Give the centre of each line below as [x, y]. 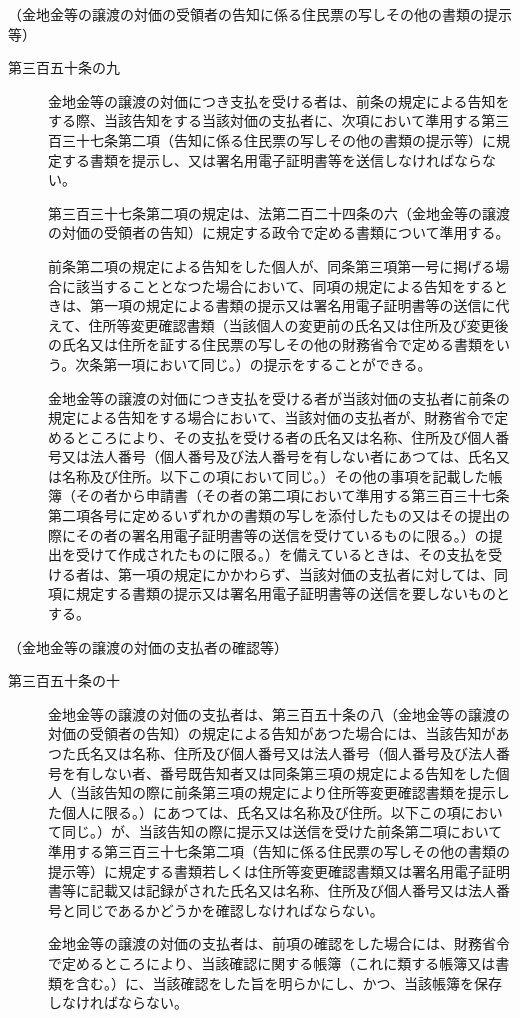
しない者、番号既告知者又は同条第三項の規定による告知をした [292, 772]
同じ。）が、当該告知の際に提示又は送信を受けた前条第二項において [282, 831]
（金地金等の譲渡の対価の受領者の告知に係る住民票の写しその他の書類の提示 [260, 14]
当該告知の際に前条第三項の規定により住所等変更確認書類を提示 [285, 792]
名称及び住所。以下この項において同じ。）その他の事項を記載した [275, 475]
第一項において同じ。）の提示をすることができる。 [267, 363]
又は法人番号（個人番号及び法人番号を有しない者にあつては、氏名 [278, 456]
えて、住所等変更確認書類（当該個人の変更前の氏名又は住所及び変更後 [278, 324]
